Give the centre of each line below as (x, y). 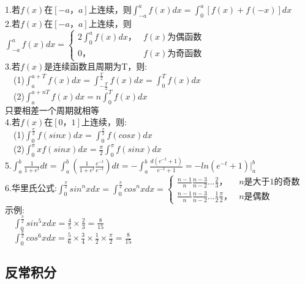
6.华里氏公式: (31, 188)
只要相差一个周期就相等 (52, 110)
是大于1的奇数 (272, 182)
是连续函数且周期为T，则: (96, 66)
